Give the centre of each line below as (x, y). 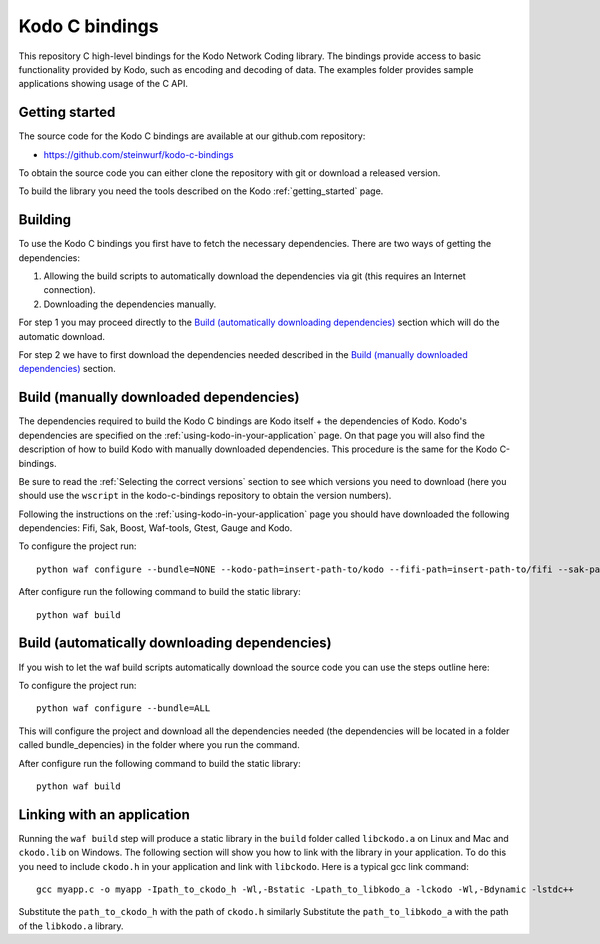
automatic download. (61, 336)
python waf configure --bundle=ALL (123, 708)
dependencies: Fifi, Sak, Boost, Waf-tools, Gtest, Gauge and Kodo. (155, 528)
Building (45, 220)
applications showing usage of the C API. (103, 84)
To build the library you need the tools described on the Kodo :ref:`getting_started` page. (201, 191)
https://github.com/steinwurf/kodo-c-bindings (138, 154)
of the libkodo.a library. (71, 926)
